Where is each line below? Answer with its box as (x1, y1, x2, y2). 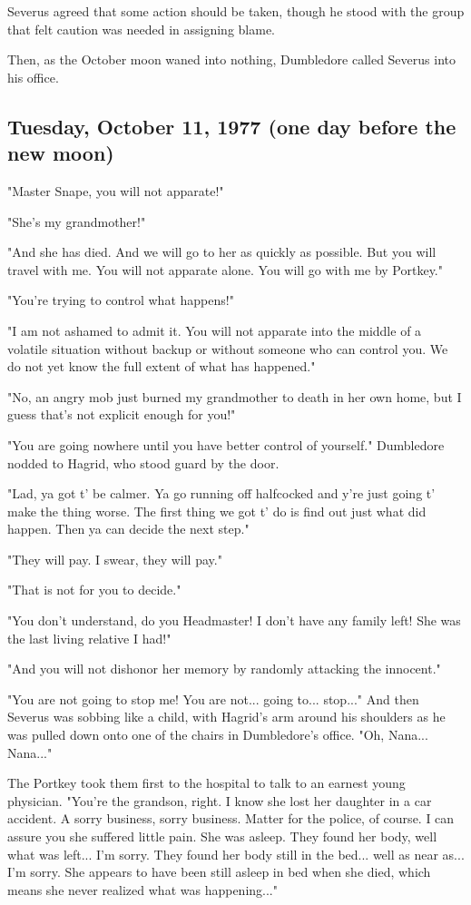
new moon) (7, 139, 114, 167)
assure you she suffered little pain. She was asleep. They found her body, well (7, 827, 437, 845)
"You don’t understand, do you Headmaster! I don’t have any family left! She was (7, 611, 461, 630)
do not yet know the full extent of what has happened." (7, 357, 316, 376)
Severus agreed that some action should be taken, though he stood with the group (7, 2, 465, 20)
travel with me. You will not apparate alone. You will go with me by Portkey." (7, 260, 444, 279)
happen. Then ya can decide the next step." (7, 519, 250, 538)
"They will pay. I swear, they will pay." (7, 549, 222, 568)
